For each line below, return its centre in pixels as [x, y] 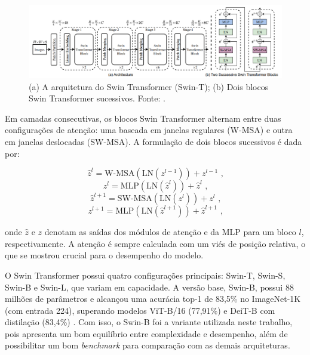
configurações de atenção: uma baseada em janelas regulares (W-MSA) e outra [149, 130]
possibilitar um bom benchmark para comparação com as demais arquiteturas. [148, 345]
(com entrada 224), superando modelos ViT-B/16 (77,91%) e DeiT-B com [140, 310]
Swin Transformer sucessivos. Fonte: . [97, 98]
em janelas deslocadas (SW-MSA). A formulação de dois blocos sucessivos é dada [154, 141]
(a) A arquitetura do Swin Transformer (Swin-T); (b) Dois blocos [149, 86]
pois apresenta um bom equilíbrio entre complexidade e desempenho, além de [146, 333]
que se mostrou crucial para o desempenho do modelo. [104, 255]
